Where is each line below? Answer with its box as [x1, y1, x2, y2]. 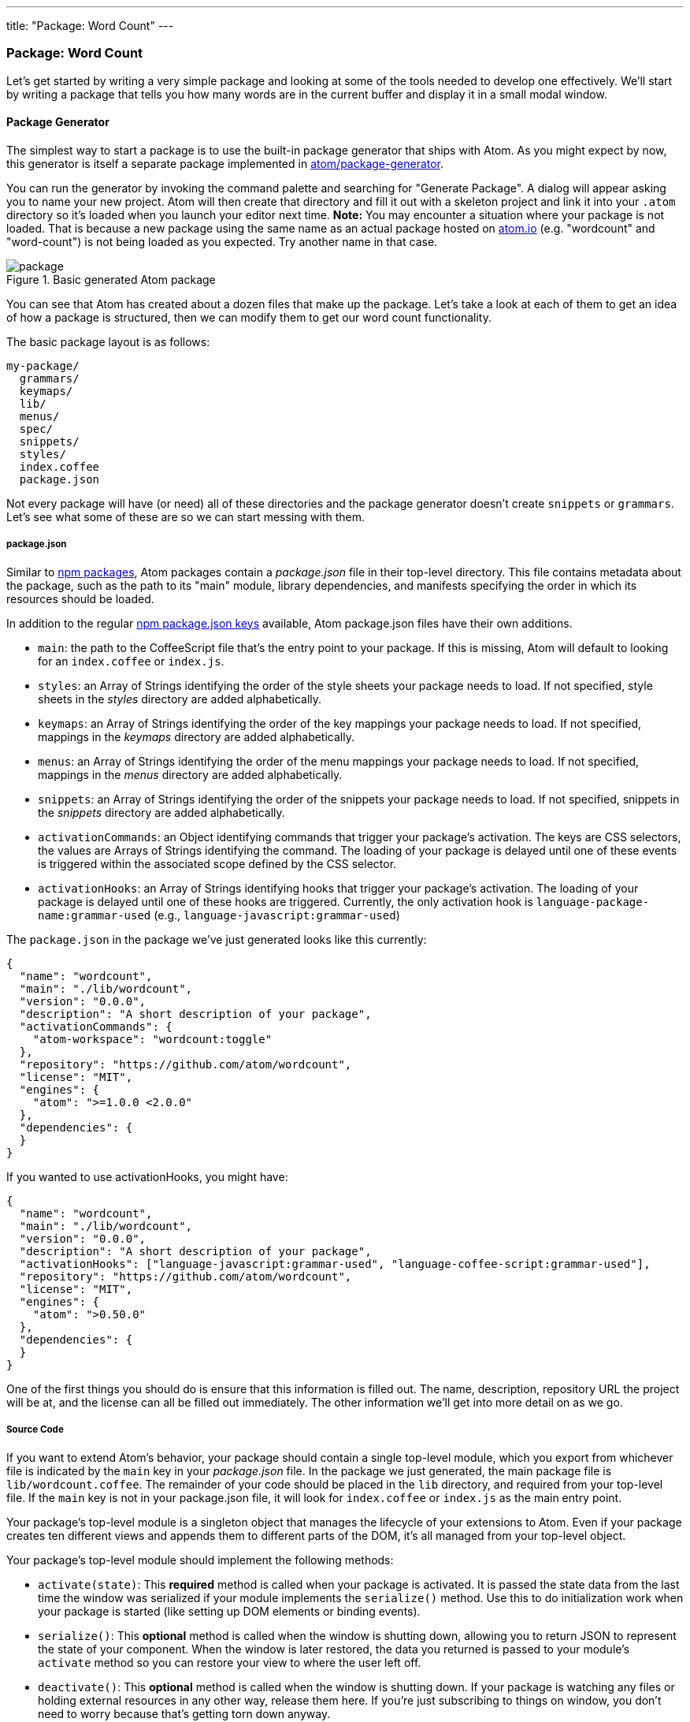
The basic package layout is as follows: [6, 334, 210, 348]
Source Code [6, 1424, 64, 1436]
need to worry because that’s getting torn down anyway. [38, 1706, 331, 1720]
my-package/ [6, 359, 80, 372]
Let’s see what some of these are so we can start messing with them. [6, 509, 365, 524]
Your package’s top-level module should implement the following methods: [6, 1552, 394, 1567]
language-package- [536, 895, 650, 908]
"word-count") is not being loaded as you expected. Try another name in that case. [6, 234, 438, 248]
